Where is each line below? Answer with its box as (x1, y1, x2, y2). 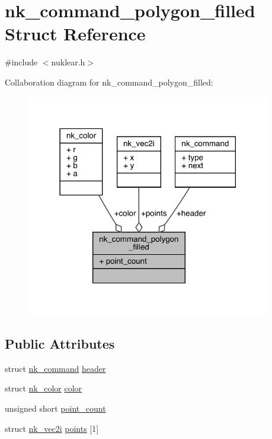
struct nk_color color (5, 382, 82, 394)
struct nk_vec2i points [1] (5, 422, 99, 434)
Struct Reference (5, 21, 146, 46)
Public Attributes (5, 334, 115, 352)
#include (5, 56, 38, 68)
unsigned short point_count (5, 402, 106, 414)
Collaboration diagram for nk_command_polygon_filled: (5, 75, 213, 88)
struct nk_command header (5, 362, 106, 374)
